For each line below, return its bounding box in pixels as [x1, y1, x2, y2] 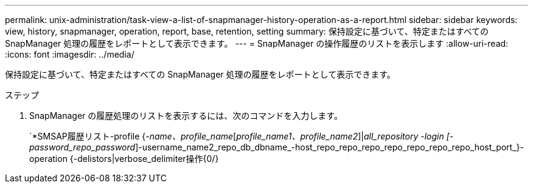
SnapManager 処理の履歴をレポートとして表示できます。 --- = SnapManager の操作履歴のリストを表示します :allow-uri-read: [5, 38, 509, 49]
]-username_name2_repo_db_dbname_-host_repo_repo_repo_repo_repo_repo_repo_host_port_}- [135, 142, 524, 152]
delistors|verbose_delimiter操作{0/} [77, 153, 219, 164]
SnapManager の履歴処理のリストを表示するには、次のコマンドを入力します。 [29, 110, 343, 121]
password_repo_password [29, 142, 136, 152]
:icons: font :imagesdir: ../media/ [5, 49, 134, 59]
